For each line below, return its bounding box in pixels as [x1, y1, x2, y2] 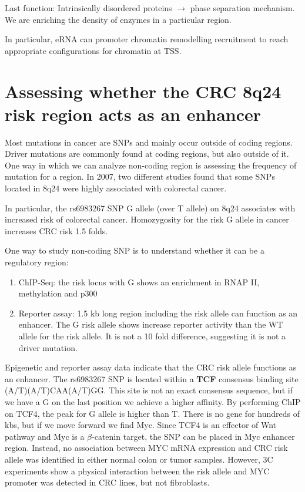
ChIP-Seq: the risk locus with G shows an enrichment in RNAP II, [18, 275, 260, 288]
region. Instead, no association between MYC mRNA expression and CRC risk [5, 442, 288, 454]
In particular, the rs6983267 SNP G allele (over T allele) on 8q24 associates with [5, 201, 296, 214]
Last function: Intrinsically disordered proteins [5, 2, 172, 14]
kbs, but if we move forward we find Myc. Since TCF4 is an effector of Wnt [5, 419, 277, 431]
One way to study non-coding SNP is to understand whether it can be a [5, 244, 264, 257]
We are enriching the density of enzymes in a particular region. [5, 13, 232, 25]
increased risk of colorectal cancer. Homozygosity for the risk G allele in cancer [5, 213, 289, 225]
